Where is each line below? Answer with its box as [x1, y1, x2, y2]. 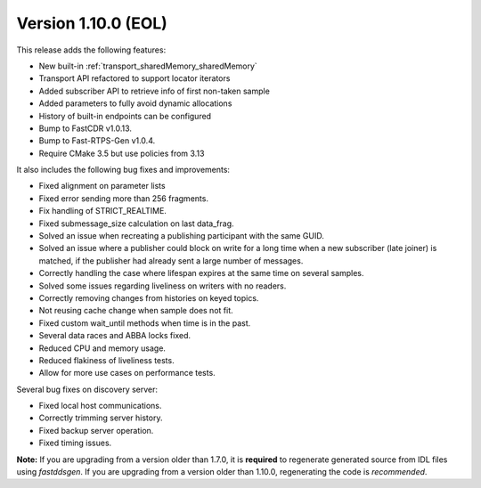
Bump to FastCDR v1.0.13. [38, 123, 133, 134]
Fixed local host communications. [38, 401, 162, 411]
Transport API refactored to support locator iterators [38, 73, 231, 84]
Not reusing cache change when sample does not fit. [38, 305, 233, 316]
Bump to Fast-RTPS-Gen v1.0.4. [38, 135, 156, 146]
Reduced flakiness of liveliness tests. [38, 354, 175, 365]
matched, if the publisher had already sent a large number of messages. [38, 255, 304, 266]
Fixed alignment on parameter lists [38, 181, 166, 191]
